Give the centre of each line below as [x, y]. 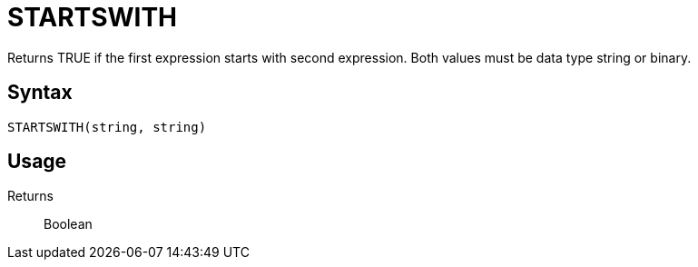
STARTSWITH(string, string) [107, 127]
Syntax [40, 93]
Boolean [68, 224]
